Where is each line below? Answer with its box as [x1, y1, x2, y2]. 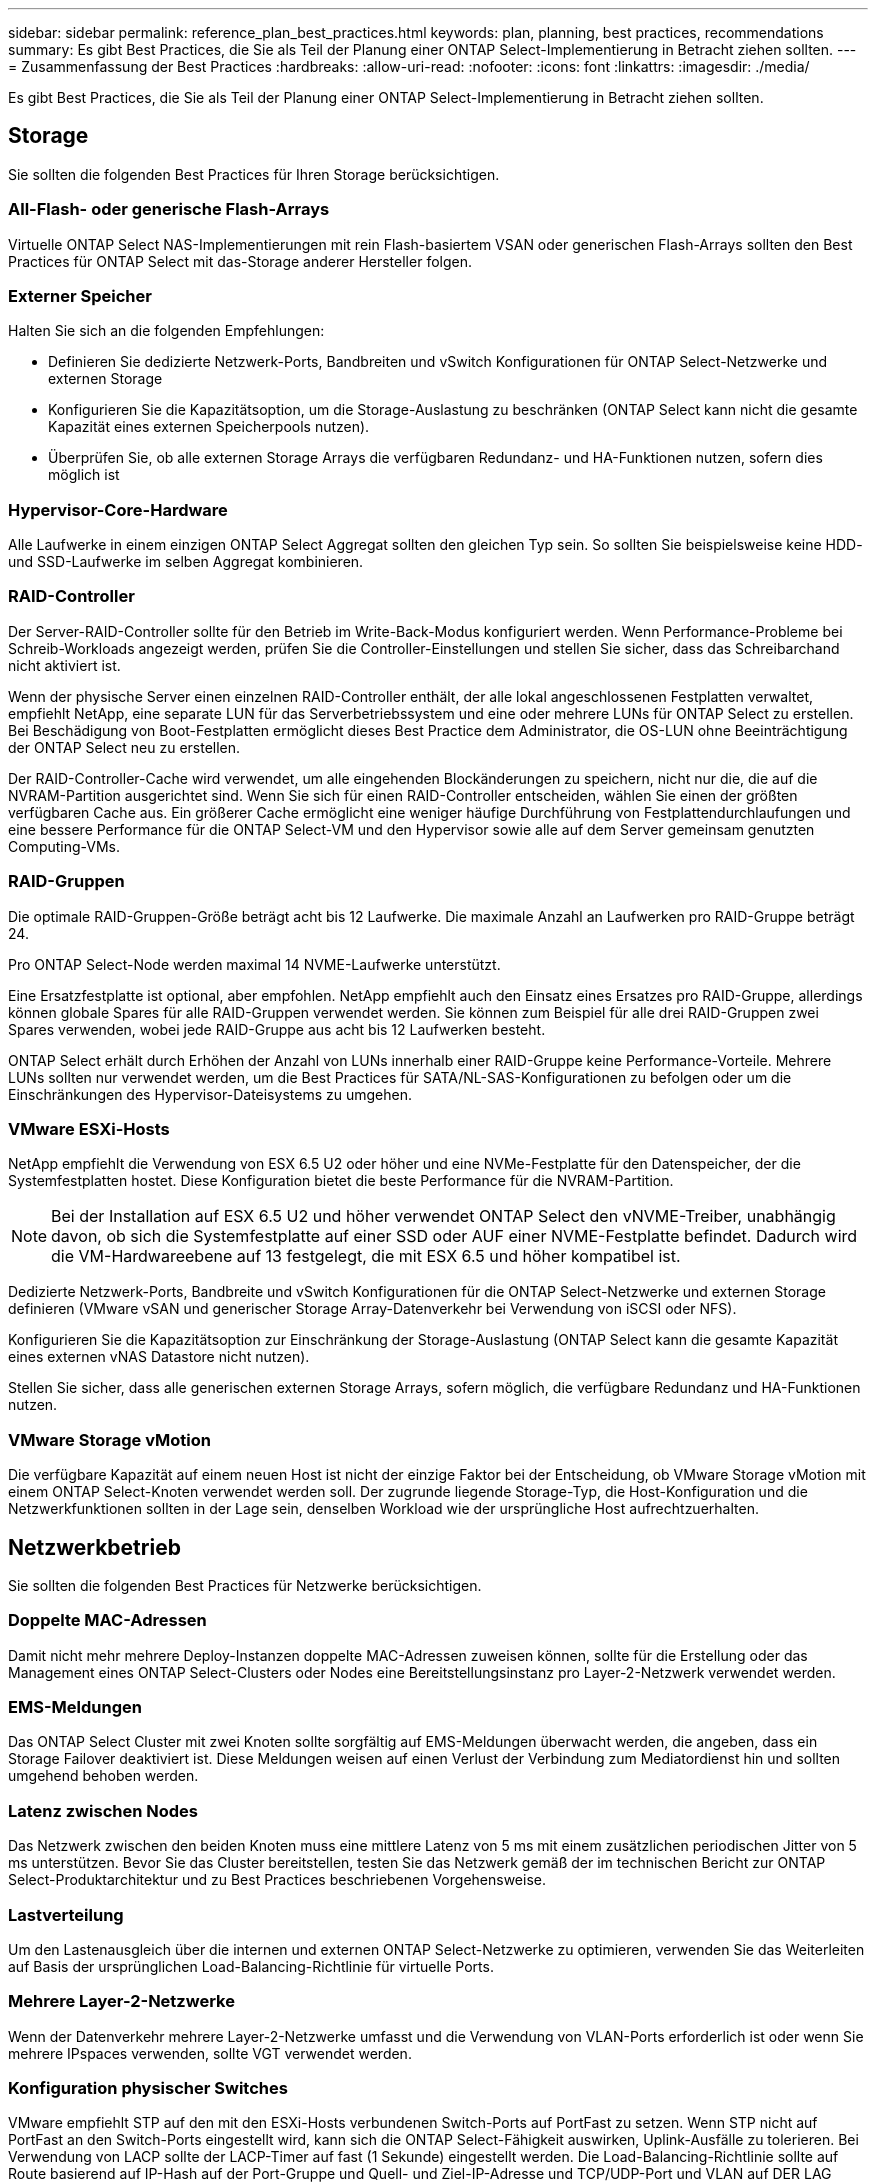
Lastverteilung [8, 1904, 124, 1925]
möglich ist [48, 466, 120, 484]
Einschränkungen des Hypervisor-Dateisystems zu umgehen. [8, 1085, 412, 1103]
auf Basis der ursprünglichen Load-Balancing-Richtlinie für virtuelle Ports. [8, 1957, 494, 1975]
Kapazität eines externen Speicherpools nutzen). [48, 418, 370, 436]
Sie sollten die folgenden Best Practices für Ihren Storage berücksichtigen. [8, 165, 500, 183]
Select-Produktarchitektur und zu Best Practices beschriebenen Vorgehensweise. [8, 1871, 546, 1889]
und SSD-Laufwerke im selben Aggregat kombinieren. [8, 553, 364, 571]
